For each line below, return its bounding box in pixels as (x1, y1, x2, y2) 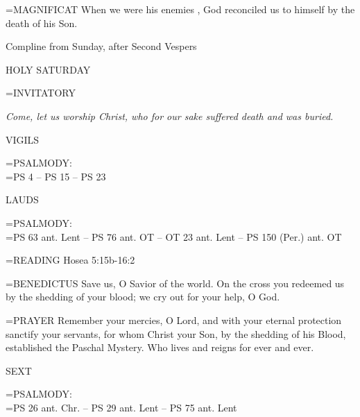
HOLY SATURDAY (6, 62, 91, 76)
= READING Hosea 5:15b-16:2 (6, 253, 135, 267)
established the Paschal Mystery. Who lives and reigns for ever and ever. (6, 340, 314, 355)
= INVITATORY (6, 85, 76, 100)
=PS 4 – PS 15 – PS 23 (6, 169, 106, 183)
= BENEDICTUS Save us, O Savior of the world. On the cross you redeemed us (6, 275, 345, 290)
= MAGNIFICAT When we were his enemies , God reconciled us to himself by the (6, 2, 355, 16)
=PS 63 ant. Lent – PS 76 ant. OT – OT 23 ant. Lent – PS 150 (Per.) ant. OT (6, 229, 342, 244)
